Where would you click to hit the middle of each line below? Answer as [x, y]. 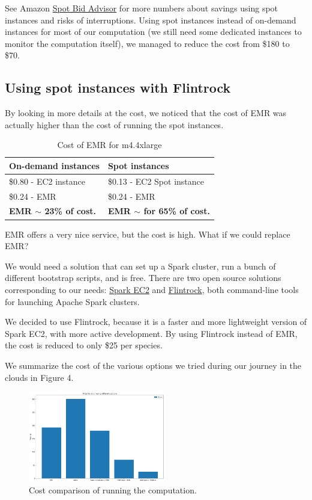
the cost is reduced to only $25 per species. [84, 345]
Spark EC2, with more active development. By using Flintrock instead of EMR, [151, 333]
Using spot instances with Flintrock [118, 88]
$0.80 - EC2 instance [47, 181]
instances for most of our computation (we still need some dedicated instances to [153, 32]
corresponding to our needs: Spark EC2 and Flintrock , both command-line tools [152, 289]
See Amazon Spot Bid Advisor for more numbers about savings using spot [142, 8]
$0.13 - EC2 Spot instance [156, 181]
